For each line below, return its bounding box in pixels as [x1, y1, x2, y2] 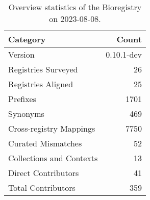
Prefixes [8, 93, 37, 105]
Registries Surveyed [8, 63, 78, 75]
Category [8, 33, 46, 45]
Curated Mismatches [8, 137, 82, 149]
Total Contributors [8, 182, 76, 193]
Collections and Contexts [8, 152, 98, 164]
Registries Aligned [8, 78, 73, 90]
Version [8, 48, 35, 60]
